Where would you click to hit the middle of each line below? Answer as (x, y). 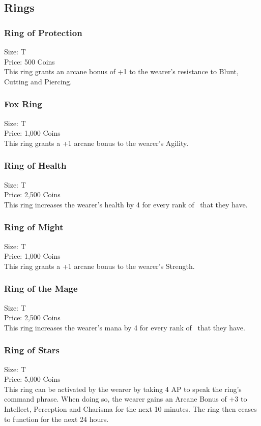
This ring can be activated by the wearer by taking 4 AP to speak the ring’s (123, 389)
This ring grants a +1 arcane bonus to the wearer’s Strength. (99, 266)
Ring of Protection (43, 32)
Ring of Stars (32, 350)
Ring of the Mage (41, 288)
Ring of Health (35, 165)
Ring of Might (34, 227)
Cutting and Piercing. (38, 81)
